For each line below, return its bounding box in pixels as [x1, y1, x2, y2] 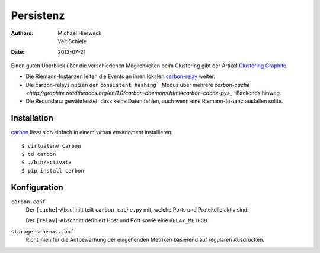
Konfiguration [11, 182, 63, 192]
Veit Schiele [57, 37, 87, 44]
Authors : [11, 30, 34, 37]
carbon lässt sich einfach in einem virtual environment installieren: [11, 129, 173, 136]
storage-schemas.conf [11, 228, 74, 235]
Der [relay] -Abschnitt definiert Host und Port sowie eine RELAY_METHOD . [25, 217, 209, 224]
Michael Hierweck [57, 30, 102, 37]
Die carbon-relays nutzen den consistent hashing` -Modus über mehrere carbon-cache [25, 81, 250, 88]
